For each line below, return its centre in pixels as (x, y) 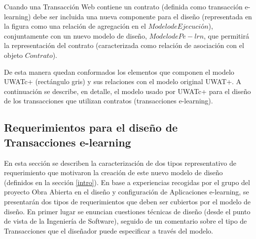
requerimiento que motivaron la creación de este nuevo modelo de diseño (113, 172)
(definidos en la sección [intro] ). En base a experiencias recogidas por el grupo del (127, 182)
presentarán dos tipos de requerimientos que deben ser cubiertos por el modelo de (128, 201)
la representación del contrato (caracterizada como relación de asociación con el (124, 45)
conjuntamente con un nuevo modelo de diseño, (75, 35)
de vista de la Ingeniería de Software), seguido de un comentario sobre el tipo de (126, 221)
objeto (14, 55)
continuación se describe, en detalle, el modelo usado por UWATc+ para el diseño (128, 91)
